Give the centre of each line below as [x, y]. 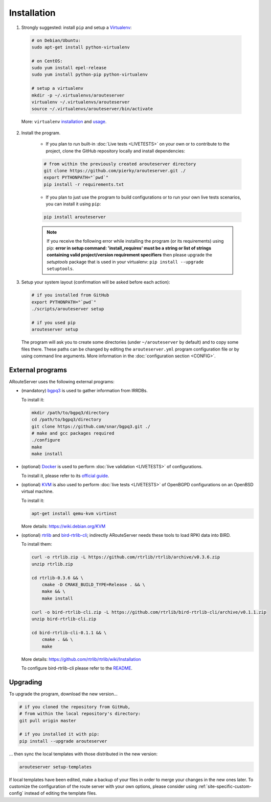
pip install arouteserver [75, 217]
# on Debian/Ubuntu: [56, 40]
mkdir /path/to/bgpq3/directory [70, 413]
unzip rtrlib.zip [52, 564]
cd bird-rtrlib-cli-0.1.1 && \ [69, 633]
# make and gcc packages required [73, 433]
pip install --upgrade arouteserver [63, 741]
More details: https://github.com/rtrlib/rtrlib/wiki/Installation [81, 659]
